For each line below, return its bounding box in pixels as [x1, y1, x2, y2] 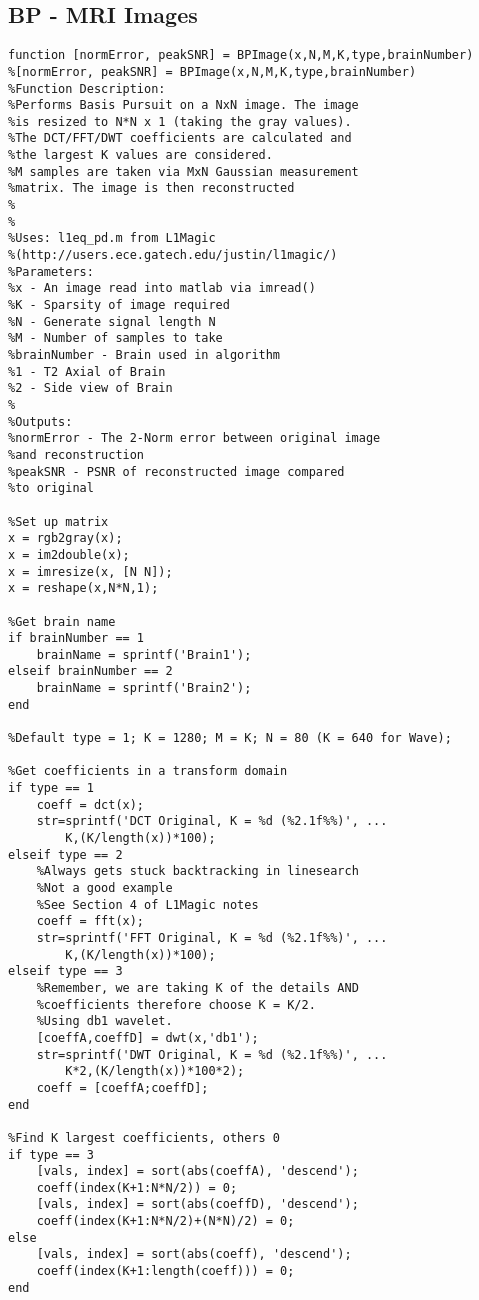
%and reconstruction [8, 447, 145, 462]
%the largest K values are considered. [8, 148, 273, 163]
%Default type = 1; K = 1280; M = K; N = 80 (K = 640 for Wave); [8, 731, 452, 746]
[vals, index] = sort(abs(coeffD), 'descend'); [36, 1197, 359, 1212]
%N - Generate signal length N [8, 314, 216, 329]
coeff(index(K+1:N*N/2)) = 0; [36, 1180, 238, 1195]
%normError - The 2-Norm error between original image [8, 431, 381, 446]
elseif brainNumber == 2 [8, 664, 173, 679]
